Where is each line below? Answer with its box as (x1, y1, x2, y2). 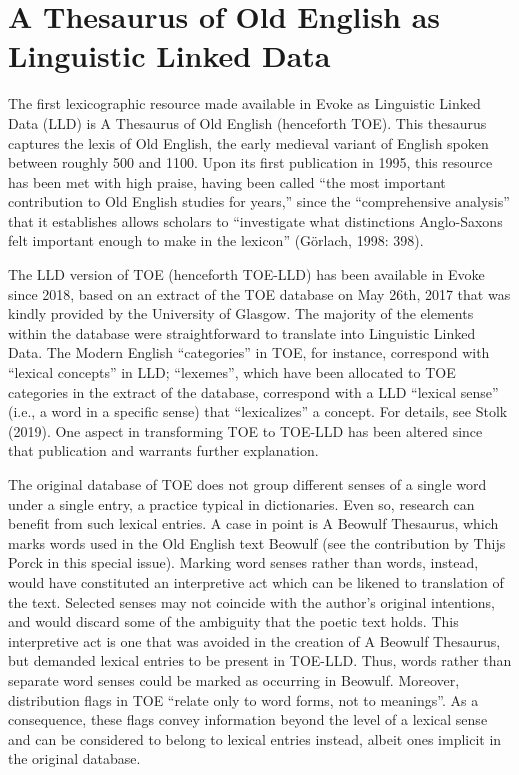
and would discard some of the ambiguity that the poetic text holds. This (8, 611, 459, 632)
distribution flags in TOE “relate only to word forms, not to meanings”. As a (8, 689, 479, 710)
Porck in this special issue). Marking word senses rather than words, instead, (8, 552, 479, 573)
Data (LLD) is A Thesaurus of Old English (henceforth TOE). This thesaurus (8, 112, 487, 133)
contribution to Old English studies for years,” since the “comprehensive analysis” (8, 191, 510, 212)
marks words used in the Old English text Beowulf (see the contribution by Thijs (8, 532, 506, 553)
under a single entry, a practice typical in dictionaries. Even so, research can (8, 493, 475, 514)
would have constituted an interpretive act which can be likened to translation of (8, 571, 504, 592)
